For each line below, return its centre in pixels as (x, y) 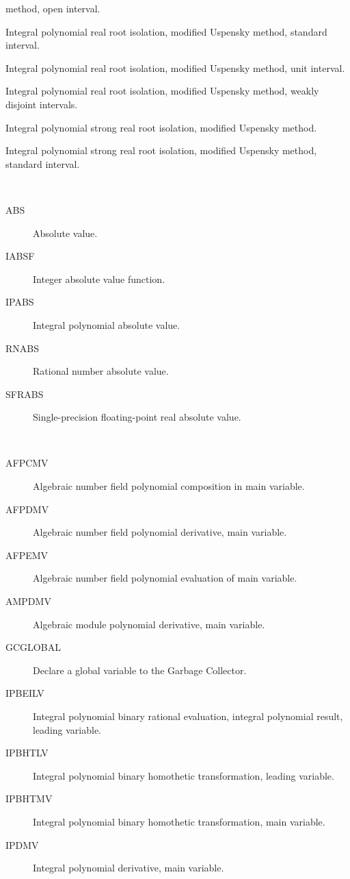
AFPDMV (27, 509)
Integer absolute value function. (99, 278)
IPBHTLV (27, 753)
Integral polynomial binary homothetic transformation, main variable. (179, 821)
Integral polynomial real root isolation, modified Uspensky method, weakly (162, 91)
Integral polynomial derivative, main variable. (129, 868)
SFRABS (25, 394)
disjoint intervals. (42, 104)
